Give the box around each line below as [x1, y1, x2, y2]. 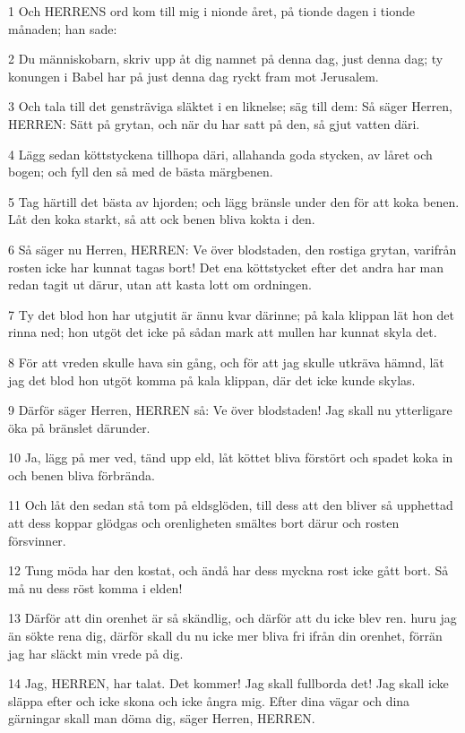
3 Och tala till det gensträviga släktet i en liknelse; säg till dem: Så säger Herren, [8, 97, 452, 116]
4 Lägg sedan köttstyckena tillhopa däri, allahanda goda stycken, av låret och [8, 144, 433, 163]
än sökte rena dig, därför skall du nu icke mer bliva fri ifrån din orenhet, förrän [8, 626, 443, 645]
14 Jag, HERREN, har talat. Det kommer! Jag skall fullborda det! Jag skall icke [8, 674, 449, 693]
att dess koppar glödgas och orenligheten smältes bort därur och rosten [8, 513, 400, 532]
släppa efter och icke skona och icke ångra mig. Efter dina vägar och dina [8, 691, 410, 710]
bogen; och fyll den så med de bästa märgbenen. [8, 162, 273, 181]
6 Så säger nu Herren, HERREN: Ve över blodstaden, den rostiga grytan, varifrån [8, 239, 457, 258]
